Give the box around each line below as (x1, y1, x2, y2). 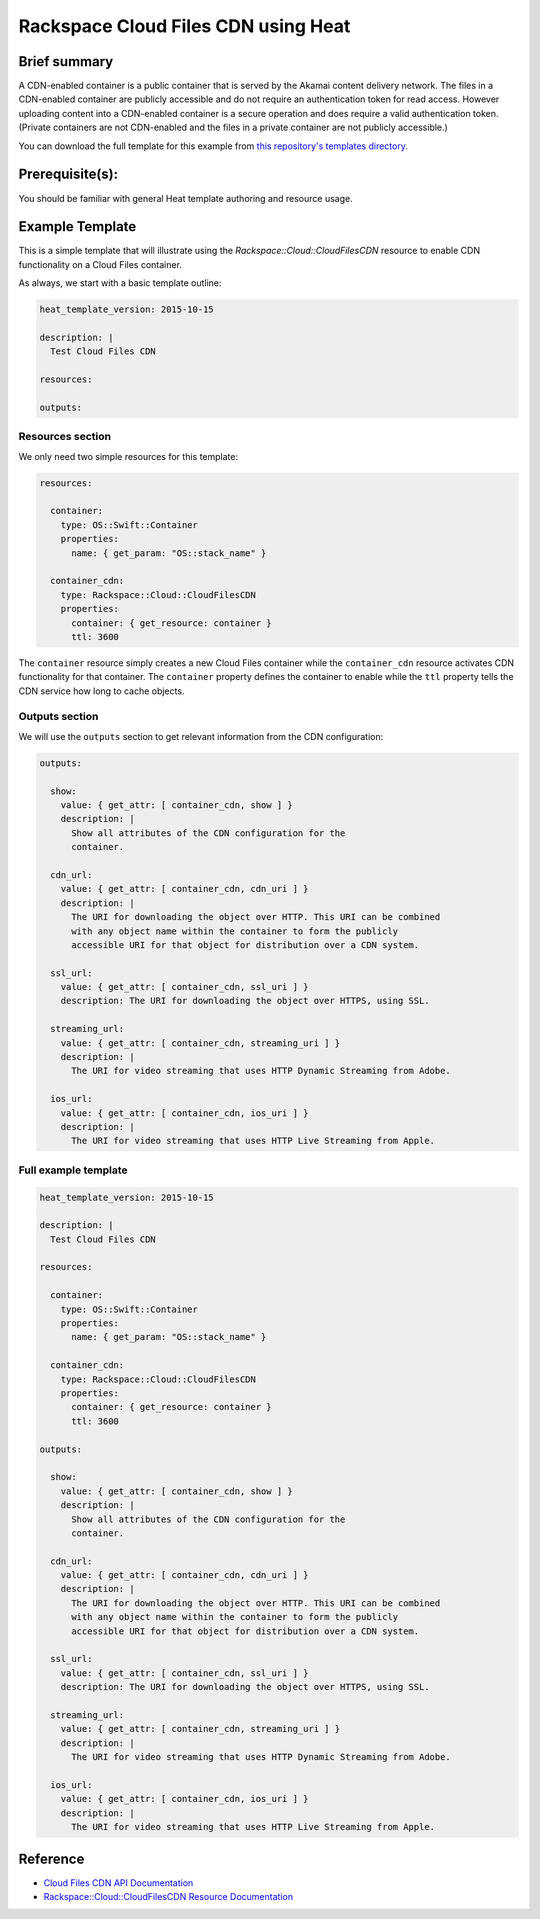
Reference (18, 1850, 85, 1867)
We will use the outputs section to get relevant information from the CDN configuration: (18, 730, 384, 742)
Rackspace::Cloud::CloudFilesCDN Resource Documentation (43, 1891, 294, 1902)
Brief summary (18, 53, 114, 70)
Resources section (18, 430, 112, 444)
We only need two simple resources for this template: (18, 450, 239, 462)
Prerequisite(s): (18, 166, 119, 183)
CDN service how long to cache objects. (18, 685, 185, 697)
